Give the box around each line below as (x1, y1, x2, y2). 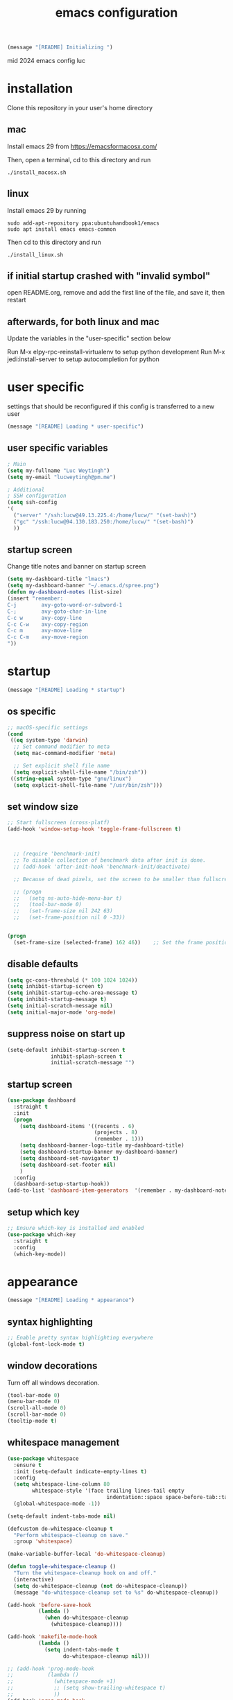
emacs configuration (55, 5, 178, 21)
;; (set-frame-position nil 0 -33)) (13, 914, 126, 921)
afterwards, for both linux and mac (7, 315, 159, 327)
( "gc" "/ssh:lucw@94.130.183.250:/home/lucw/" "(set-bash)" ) (13, 518, 194, 525)
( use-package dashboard (7, 1097, 76, 1104)
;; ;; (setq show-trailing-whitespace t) (7, 1685, 166, 1692)
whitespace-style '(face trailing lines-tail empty (32, 1487, 185, 1495)
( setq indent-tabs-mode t (44, 1646, 119, 1653)
